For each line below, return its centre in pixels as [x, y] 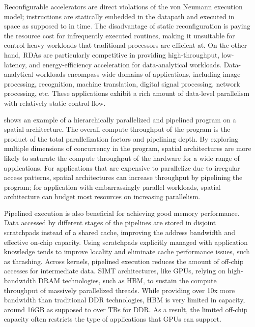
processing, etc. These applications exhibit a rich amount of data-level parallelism [127, 93]
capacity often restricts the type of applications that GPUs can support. [113, 319]
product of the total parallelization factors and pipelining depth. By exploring [121, 138]
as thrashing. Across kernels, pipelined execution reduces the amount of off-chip [124, 261]
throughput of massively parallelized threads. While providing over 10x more [119, 290]
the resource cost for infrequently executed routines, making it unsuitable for [120, 35]
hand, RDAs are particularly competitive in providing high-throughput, [112, 54]
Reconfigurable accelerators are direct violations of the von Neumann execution [123, 6]
